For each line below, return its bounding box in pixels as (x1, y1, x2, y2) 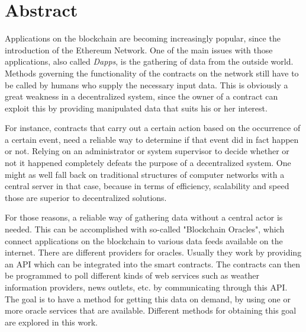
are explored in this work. (5, 315, 98, 328)
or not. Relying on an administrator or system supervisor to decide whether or (5, 145, 289, 157)
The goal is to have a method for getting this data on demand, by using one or (5, 292, 291, 305)
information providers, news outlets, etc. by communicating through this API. (5, 281, 288, 293)
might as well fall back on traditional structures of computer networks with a (5, 168, 285, 180)
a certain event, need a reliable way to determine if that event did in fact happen (5, 133, 299, 145)
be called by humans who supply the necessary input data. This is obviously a (5, 78, 288, 91)
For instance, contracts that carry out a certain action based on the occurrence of (5, 122, 301, 134)
